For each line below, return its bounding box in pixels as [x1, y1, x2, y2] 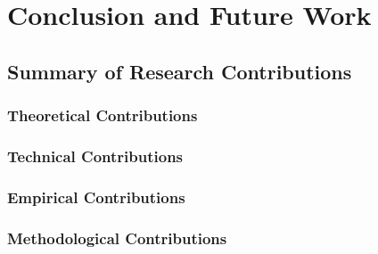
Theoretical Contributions [7, 104, 198, 127]
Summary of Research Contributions [7, 57, 352, 85]
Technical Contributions [7, 144, 184, 167]
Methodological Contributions [7, 226, 227, 249]
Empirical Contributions [7, 185, 185, 208]
